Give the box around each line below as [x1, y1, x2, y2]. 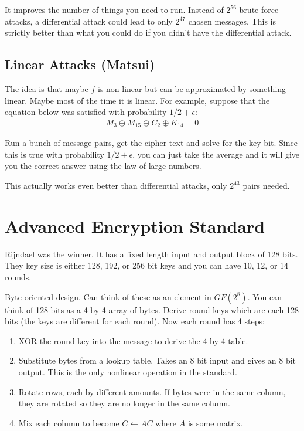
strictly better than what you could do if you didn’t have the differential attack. [5, 26, 292, 39]
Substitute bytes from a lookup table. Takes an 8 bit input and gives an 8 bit [18, 354, 296, 366]
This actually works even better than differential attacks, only [5, 179, 227, 192]
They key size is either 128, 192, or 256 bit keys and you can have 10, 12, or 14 [5, 259, 289, 272]
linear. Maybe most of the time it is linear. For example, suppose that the [5, 94, 270, 106]
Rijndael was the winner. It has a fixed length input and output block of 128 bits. [5, 247, 298, 260]
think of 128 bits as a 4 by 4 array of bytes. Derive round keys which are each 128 [5, 303, 299, 315]
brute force [239, 4, 279, 15]
